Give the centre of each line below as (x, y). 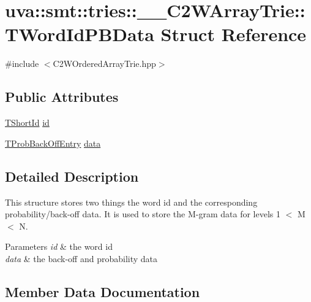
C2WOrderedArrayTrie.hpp (104, 64)
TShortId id (27, 122)
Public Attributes (62, 97)
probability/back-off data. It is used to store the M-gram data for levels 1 (143, 214)
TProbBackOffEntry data (53, 143)
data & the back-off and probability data (81, 258)
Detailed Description (72, 176)
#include (22, 64)
